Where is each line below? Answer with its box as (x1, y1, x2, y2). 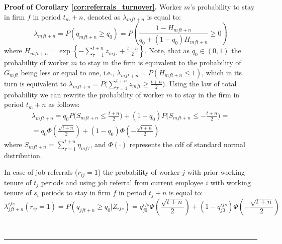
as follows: (48, 99, 80, 109)
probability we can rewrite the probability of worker (4, 89, 164, 99)
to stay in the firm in (174, 89, 240, 99)
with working (210, 177, 251, 187)
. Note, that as (145, 45, 190, 56)
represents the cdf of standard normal (129, 139, 245, 149)
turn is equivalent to (4, 78, 67, 88)
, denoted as (83, 11, 121, 22)
